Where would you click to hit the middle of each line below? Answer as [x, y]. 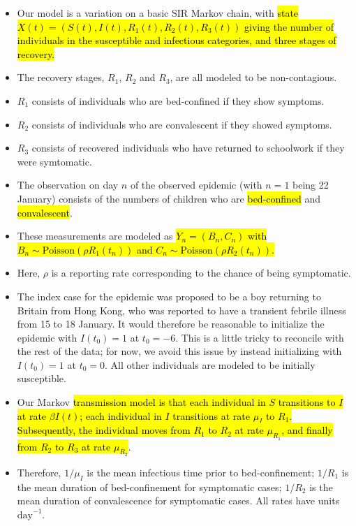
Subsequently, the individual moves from [104, 430]
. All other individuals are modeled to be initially [210, 364]
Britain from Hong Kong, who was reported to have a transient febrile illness [181, 310]
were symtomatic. [54, 161]
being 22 [311, 185]
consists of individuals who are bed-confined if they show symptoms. [178, 100]
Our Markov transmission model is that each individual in [141, 402]
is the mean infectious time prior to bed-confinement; [201, 472]
